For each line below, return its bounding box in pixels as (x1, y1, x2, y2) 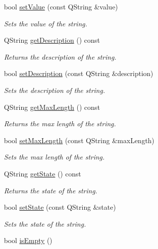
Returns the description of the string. (4, 51, 116, 62)
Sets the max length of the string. (4, 152, 105, 162)
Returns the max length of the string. (4, 118, 116, 129)
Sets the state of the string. (4, 218, 86, 229)
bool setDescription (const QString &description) (4, 68, 154, 79)
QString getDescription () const (4, 35, 100, 45)
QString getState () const (4, 168, 81, 178)
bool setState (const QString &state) (4, 202, 116, 212)
